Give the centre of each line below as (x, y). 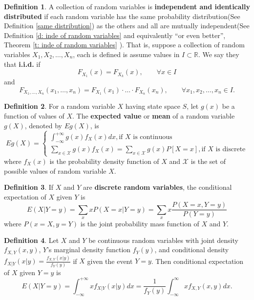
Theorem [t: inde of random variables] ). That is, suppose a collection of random (124, 45)
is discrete (231, 149)
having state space (153, 106)
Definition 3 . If (29, 187)
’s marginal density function (89, 250)
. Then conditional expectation (197, 261)
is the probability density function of (104, 161)
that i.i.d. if (22, 64)
